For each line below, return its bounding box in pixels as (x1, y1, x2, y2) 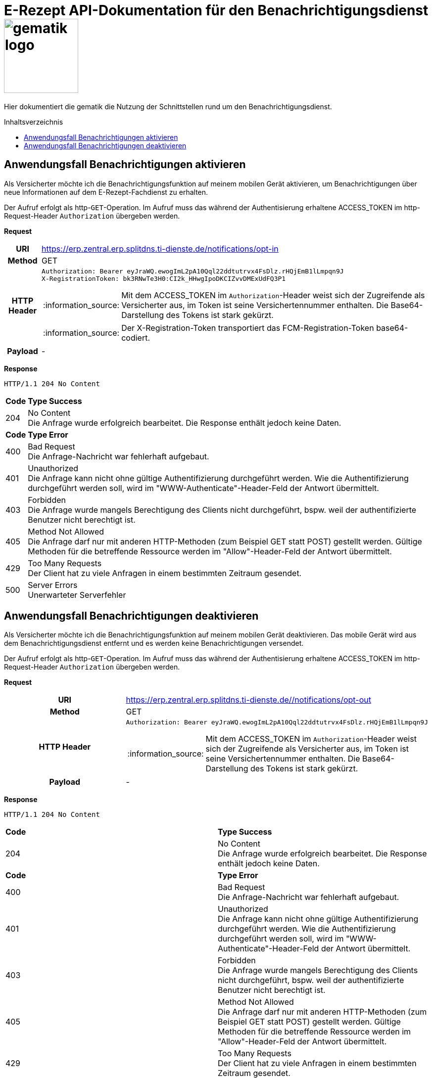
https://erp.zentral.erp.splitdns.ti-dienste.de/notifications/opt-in (42, 243, 279, 254)
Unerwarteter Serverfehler (28, 589, 126, 600)
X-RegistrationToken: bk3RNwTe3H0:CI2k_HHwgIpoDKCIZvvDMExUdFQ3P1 (42, 274, 286, 282)
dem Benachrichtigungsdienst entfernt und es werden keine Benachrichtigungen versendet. (4, 639, 304, 648)
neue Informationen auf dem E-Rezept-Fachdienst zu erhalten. (4, 187, 208, 196)
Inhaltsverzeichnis (4, 117, 63, 126)
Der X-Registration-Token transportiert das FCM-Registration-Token (121, 322, 374, 333)
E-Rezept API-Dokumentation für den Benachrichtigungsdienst (4, 2, 429, 19)
